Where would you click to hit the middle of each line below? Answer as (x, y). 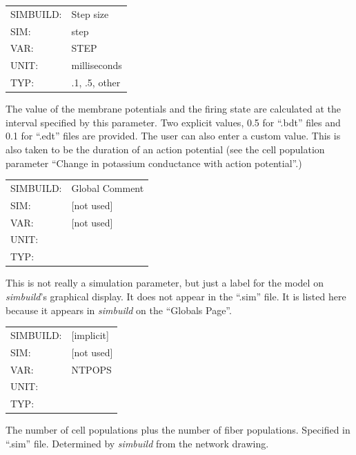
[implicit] (90, 335)
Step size (90, 13)
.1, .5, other (96, 83)
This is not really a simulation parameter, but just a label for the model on (165, 283)
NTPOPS (91, 369)
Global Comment (108, 187)
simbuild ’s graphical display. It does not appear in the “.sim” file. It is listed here (176, 296)
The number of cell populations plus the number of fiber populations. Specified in (178, 430)
